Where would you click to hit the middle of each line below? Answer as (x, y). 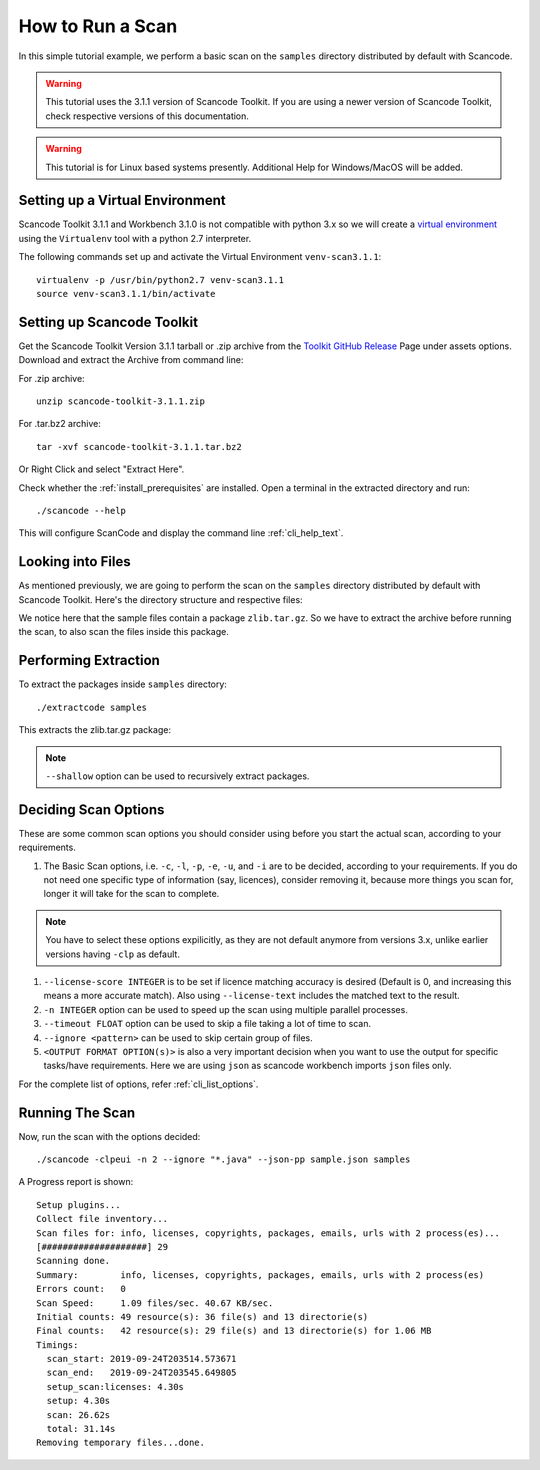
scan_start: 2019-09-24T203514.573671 (141, 1359)
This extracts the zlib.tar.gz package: (95, 730)
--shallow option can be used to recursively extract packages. (177, 776)
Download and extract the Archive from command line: (131, 360)
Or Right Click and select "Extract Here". (101, 469)
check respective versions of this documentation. (147, 116)
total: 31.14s (81, 1429)
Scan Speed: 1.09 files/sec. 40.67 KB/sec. (155, 1303)
